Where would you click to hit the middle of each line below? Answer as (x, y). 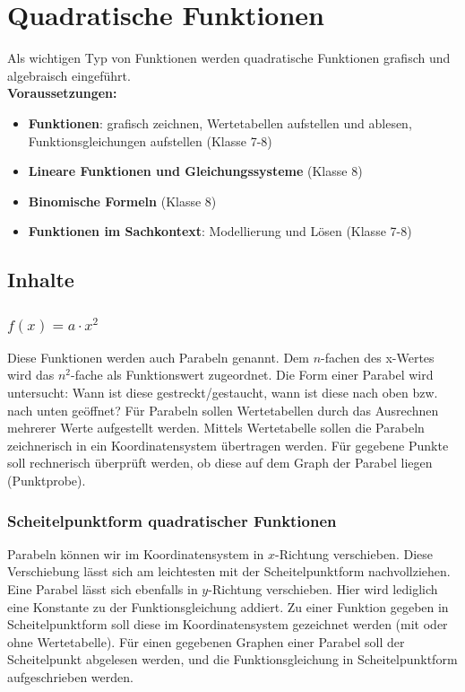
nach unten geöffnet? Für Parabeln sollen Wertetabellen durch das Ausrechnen (223, 410)
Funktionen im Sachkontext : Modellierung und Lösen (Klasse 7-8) (220, 231)
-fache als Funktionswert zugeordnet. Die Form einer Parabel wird (252, 375)
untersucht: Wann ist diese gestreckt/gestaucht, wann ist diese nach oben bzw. (223, 393)
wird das (31, 375)
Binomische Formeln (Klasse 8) (122, 201)
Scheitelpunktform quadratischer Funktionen (172, 520)
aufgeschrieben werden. (70, 677)
